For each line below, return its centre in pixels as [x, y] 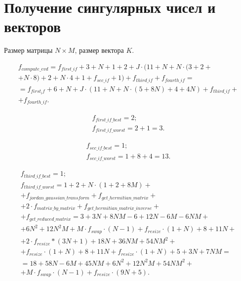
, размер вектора [99, 50]
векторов [33, 26]
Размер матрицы [28, 50]
